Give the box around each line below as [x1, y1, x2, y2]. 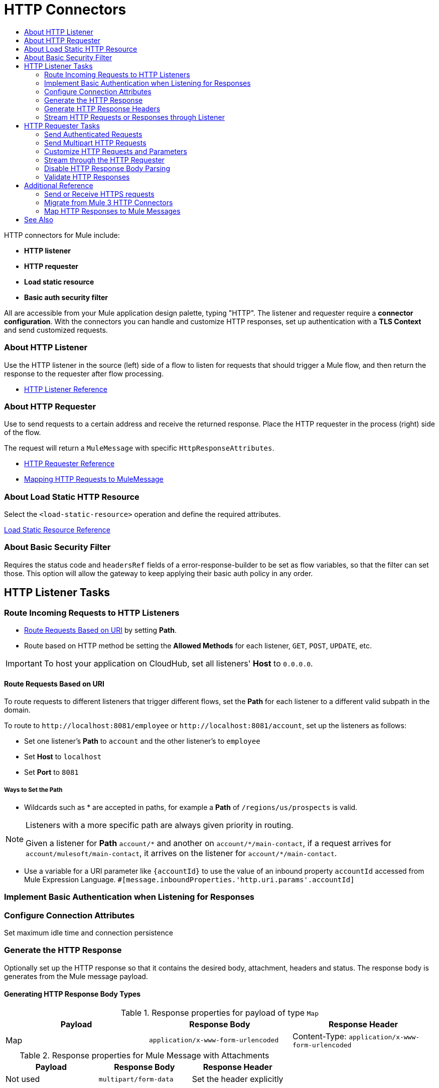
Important [6, 658, 42, 668]
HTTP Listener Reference [24, 384, 107, 393]
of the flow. [4, 428, 41, 437]
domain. [4, 706, 31, 715]
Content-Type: [292, 1031, 347, 1042]
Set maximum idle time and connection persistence [4, 928, 173, 937]
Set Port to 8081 [24, 768, 79, 777]
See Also [24, 215, 54, 224]
